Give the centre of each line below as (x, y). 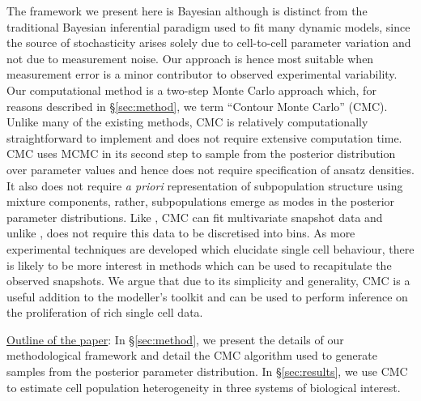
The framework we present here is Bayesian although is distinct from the (187, 11)
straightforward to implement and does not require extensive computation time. (204, 137)
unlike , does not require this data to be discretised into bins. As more (181, 233)
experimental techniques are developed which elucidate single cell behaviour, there (210, 248)
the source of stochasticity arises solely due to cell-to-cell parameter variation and (209, 43)
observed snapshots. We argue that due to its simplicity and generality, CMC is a (208, 281)
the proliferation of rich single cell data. (105, 312)
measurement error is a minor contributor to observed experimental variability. (202, 74)
